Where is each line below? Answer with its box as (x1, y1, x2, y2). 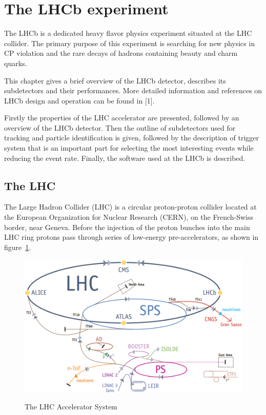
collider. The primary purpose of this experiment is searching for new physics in (4, 37, 255, 48)
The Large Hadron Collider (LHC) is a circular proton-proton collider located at (4, 201, 257, 212)
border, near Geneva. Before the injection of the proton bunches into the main (4, 221, 250, 232)
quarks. (4, 57, 27, 68)
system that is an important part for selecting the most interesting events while (4, 142, 254, 153)
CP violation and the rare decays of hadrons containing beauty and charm (4, 48, 238, 58)
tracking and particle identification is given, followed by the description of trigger (4, 132, 259, 143)
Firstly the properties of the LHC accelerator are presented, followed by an (4, 112, 239, 123)
